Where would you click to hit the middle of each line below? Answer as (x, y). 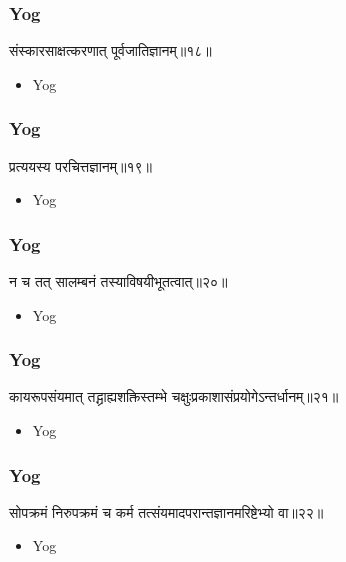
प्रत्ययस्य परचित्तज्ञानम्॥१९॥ (80, 165)
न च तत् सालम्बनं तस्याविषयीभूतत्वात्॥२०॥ (118, 281)
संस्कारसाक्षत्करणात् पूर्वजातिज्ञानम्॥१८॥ (110, 50)
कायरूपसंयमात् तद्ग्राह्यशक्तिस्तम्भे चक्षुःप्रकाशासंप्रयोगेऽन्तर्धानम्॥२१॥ (174, 396)
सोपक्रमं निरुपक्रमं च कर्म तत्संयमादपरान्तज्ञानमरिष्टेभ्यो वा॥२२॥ (166, 511)
